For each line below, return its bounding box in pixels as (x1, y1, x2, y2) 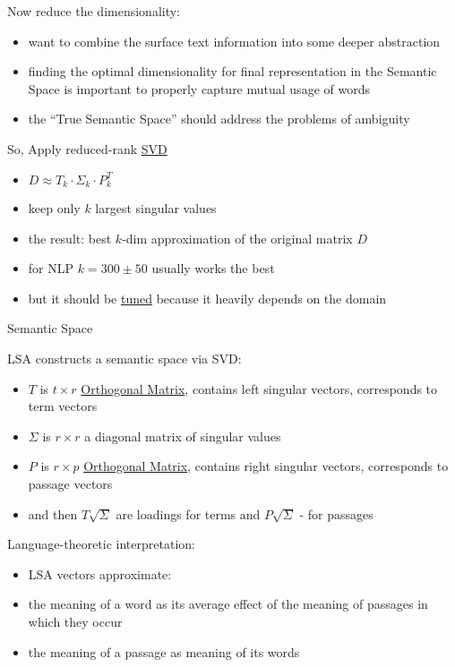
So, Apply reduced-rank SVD (7, 139, 167, 158)
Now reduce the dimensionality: (7, 2, 181, 20)
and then (28, 504, 78, 523)
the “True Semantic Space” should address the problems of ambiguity (28, 109, 410, 128)
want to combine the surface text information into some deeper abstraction (28, 31, 441, 50)
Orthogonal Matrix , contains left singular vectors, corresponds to (81, 379, 438, 398)
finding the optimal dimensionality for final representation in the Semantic (28, 62, 437, 81)
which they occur (28, 611, 123, 630)
